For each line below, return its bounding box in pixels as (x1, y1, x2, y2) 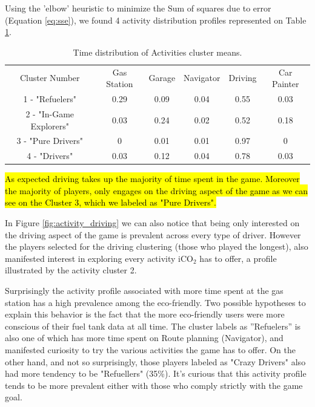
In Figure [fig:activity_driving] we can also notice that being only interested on (5, 217, 300, 229)
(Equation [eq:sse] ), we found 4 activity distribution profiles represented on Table (5, 13, 307, 26)
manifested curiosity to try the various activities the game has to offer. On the (5, 344, 296, 356)
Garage (148, 71, 176, 84)
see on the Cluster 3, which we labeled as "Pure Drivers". (5, 196, 216, 209)
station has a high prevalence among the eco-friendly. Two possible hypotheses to (5, 296, 306, 308)
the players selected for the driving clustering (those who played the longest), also (5, 240, 308, 253)
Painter (272, 77, 299, 90)
